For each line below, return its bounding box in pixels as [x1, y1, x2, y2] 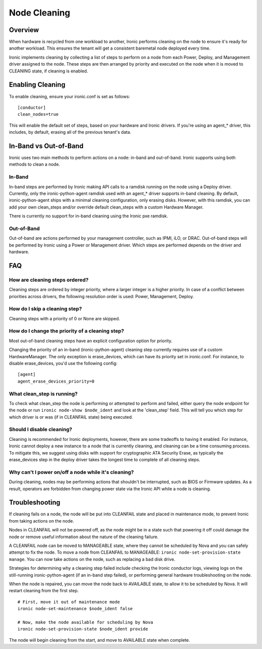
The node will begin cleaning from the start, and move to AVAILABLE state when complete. [9, 637, 190, 643]
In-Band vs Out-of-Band [9, 141, 83, 150]
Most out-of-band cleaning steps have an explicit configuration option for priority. [9, 338, 173, 344]
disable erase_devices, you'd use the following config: [9, 360, 117, 367]
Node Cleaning [9, 7, 70, 18]
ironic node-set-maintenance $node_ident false [17, 606, 133, 612]
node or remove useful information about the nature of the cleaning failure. [9, 534, 159, 540]
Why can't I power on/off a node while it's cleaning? [9, 469, 134, 475]
